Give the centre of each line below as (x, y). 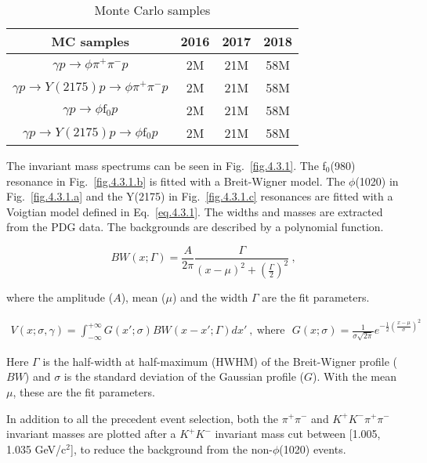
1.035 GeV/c (36, 449)
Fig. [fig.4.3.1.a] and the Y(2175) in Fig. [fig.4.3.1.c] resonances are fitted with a (200, 196)
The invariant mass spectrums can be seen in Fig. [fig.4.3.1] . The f (166, 165)
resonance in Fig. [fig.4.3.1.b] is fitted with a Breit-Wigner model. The (176, 181)
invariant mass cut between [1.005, (298, 434)
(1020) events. (313, 449)
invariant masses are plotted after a (91, 434)
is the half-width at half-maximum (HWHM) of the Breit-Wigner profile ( (220, 361)
